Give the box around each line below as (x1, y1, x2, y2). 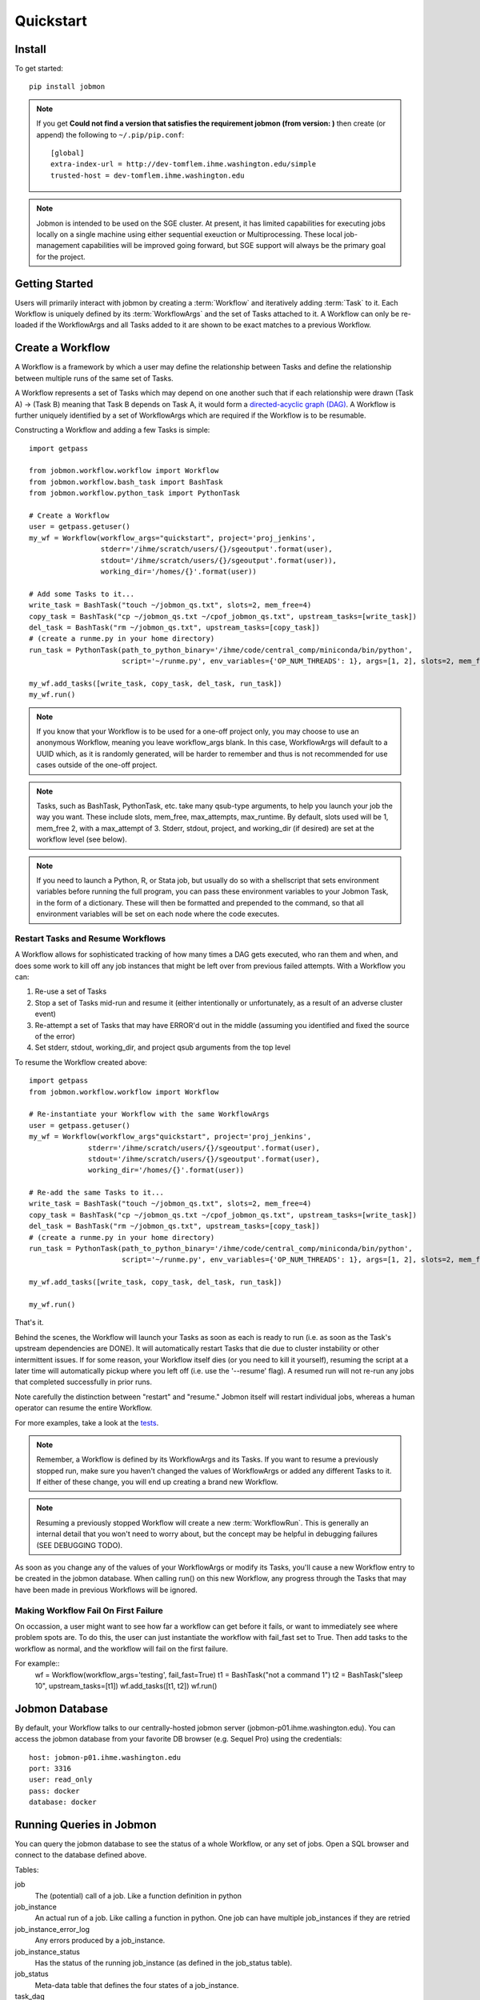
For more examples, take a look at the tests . (14, 1418, 159, 1427)
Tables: (14, 1865, 39, 1874)
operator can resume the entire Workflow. (14, 1403, 153, 1413)
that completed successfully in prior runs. (14, 1377, 152, 1387)
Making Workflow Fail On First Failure (14, 1605, 164, 1616)
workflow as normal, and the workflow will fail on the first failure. (14, 1644, 228, 1654)
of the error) (34, 1032, 75, 1042)
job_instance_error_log (14, 1924, 90, 1934)
